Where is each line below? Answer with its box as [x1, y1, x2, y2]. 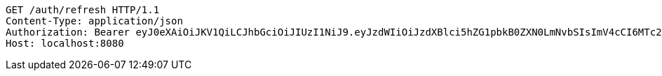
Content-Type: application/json [6, 15, 183, 26]
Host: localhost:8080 [6, 38, 124, 49]
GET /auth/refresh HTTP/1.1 [6, 4, 160, 15]
